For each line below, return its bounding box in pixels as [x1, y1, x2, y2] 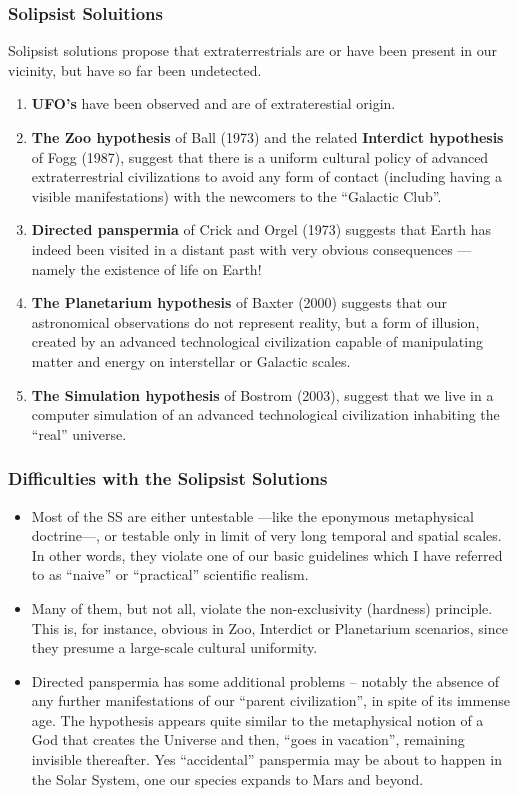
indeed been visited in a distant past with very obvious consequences [31, 238, 453, 259]
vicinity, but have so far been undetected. [8, 59, 262, 80]
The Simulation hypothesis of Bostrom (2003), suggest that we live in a [31, 384, 494, 405]
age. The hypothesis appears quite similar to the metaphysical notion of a [31, 709, 484, 730]
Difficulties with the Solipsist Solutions [8, 466, 328, 491]
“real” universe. [31, 423, 127, 444]
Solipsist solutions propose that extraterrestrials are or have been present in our [8, 40, 498, 61]
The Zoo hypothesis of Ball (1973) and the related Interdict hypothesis [31, 127, 504, 147]
